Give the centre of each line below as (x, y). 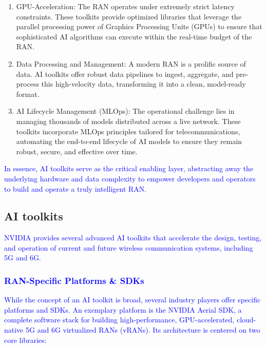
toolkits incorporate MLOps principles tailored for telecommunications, (128, 131)
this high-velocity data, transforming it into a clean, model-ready (144, 84)
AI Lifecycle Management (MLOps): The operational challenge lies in (125, 111)
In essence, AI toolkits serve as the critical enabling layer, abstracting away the (129, 168)
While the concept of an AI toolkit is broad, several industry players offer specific (132, 300)
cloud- (246, 320)
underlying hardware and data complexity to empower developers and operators (130, 178)
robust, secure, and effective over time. (77, 151)
